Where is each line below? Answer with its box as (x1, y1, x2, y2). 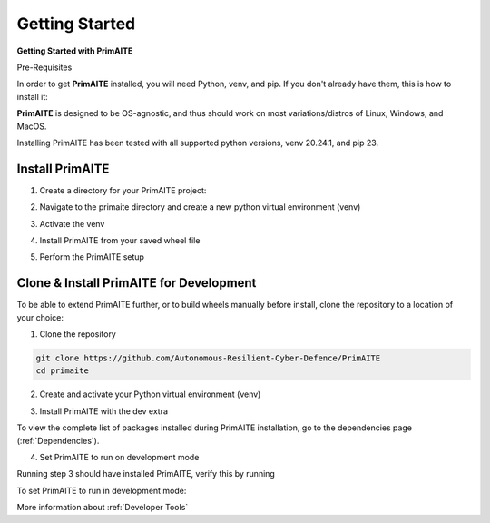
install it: (16, 91, 49, 102)
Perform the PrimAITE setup (39, 252, 145, 262)
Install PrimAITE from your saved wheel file (39, 234, 201, 245)
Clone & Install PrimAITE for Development (16, 275, 257, 291)
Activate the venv (39, 218, 105, 229)
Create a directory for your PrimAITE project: (39, 184, 207, 195)
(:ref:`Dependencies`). (16, 435, 100, 446)
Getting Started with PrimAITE (16, 45, 133, 56)
